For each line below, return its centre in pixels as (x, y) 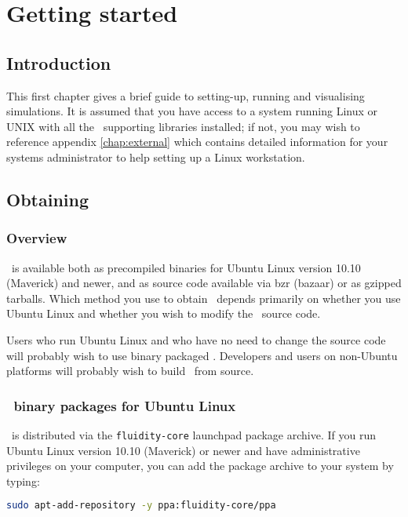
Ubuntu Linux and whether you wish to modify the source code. (164, 313)
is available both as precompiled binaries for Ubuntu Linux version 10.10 (186, 267)
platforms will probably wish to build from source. (130, 371)
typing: (23, 481)
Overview (37, 238)
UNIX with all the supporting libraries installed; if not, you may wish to (183, 126)
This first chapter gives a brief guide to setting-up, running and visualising (186, 95)
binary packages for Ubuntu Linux (125, 405)
